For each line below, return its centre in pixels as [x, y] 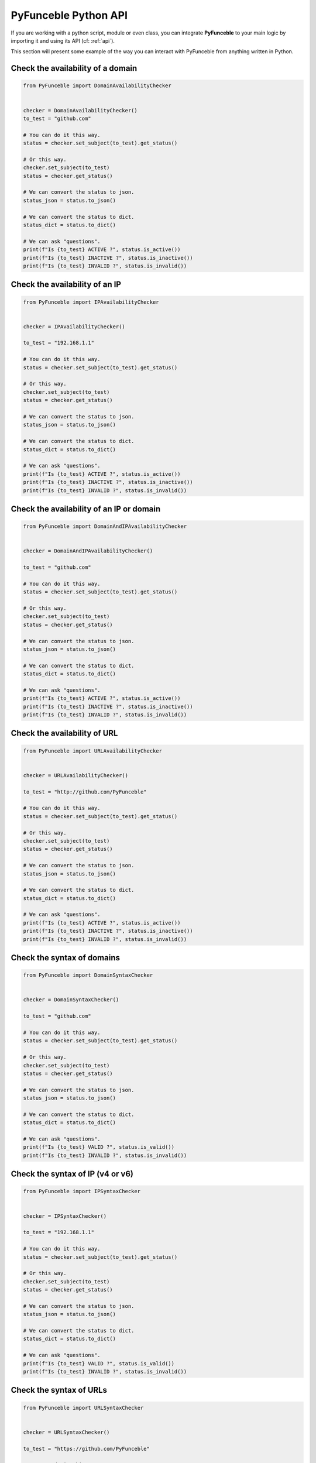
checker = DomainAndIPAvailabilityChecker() [88, 551]
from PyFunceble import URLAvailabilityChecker [92, 751]
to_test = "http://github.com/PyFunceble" [85, 792]
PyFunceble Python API [69, 15]
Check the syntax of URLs [59, 1390]
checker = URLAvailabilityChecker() [76, 775]
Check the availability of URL [64, 734]
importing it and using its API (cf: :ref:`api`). [63, 40]
